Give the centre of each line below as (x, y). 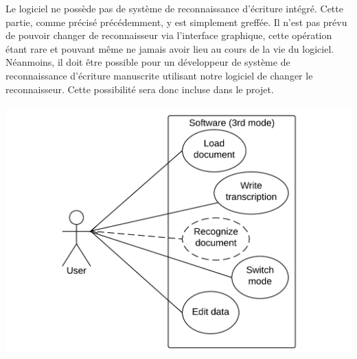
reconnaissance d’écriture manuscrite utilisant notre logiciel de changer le (159, 75)
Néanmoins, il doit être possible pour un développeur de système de (148, 62)
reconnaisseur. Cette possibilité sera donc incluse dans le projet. (140, 89)
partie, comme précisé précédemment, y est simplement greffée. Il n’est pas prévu (176, 22)
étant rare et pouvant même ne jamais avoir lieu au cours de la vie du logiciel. (170, 48)
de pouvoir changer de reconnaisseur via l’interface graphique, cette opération (169, 35)
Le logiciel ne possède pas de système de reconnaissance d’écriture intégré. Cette (174, 8)
